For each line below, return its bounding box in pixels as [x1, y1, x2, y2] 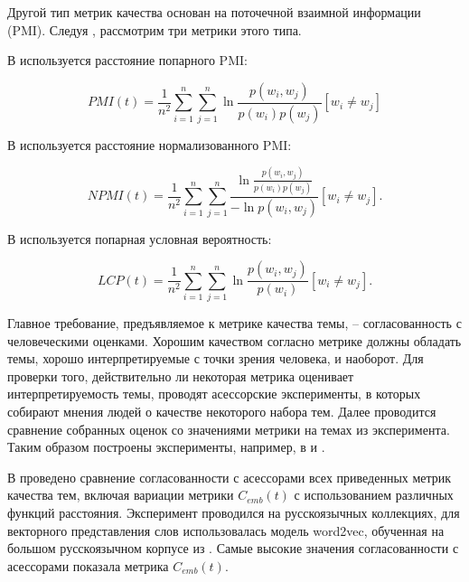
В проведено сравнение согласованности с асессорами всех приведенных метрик [7, 467, 452, 486]
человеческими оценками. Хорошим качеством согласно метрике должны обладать [7, 331, 462, 350]
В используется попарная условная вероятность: [7, 229, 272, 248]
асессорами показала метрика [7, 556, 169, 575]
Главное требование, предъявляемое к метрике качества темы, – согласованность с [7, 314, 462, 333]
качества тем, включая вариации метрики [7, 485, 234, 504]
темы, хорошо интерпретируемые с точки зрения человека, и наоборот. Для [7, 349, 424, 368]
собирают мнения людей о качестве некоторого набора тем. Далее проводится [7, 402, 436, 421]
